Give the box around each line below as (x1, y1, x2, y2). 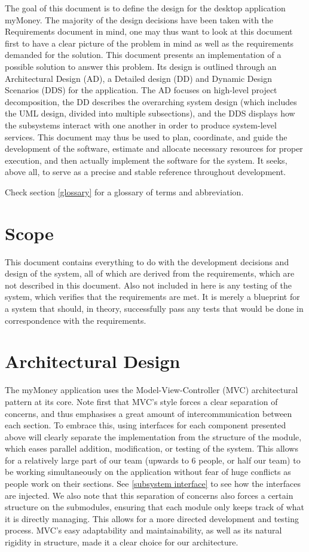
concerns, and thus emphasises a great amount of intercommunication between (5, 407, 292, 419)
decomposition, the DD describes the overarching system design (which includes (5, 95, 297, 108)
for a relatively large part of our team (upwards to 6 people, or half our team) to (5, 453, 301, 466)
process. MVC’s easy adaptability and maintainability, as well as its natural (5, 524, 282, 536)
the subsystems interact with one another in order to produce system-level (5, 118, 277, 131)
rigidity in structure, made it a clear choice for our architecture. (5, 536, 238, 548)
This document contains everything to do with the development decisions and (5, 255, 289, 268)
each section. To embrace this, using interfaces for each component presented (5, 419, 286, 431)
